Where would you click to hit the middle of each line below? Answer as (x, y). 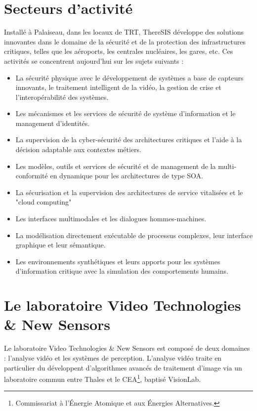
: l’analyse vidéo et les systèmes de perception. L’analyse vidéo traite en (113, 357)
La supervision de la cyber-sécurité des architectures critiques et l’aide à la (129, 140)
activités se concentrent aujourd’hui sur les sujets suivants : (94, 61)
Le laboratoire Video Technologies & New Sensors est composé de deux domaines (127, 348)
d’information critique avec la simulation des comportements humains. (122, 271)
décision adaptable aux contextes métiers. (78, 149)
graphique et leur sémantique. (61, 245)
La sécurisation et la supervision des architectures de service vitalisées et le (129, 192)
